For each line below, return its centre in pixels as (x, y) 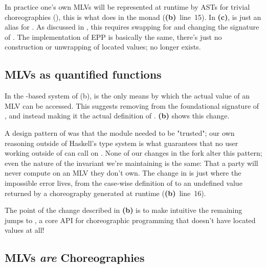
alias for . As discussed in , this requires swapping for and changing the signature (132, 27)
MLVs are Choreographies (75, 258)
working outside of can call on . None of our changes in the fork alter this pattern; (134, 153)
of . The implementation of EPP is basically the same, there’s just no (113, 36)
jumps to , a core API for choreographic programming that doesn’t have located (130, 220)
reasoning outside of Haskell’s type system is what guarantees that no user (121, 143)
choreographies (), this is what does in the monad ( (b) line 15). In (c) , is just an (133, 17)
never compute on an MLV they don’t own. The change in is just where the (123, 173)
